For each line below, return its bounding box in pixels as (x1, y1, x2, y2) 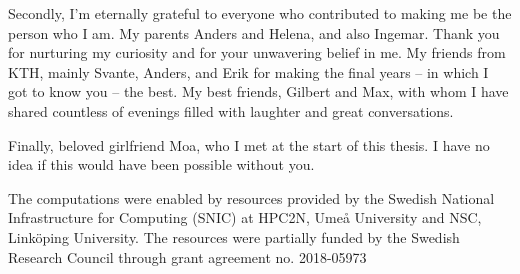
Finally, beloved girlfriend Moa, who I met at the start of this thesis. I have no (8, 134, 490, 155)
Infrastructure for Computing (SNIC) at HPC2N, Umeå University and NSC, (8, 207, 482, 228)
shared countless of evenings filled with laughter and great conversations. (8, 100, 454, 121)
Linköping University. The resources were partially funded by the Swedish (8, 226, 460, 247)
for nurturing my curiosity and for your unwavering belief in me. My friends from (8, 42, 506, 63)
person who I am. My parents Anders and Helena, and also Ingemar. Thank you (8, 22, 500, 43)
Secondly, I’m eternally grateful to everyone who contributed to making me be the (8, 3, 512, 23)
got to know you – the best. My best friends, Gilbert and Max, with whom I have (8, 81, 509, 102)
